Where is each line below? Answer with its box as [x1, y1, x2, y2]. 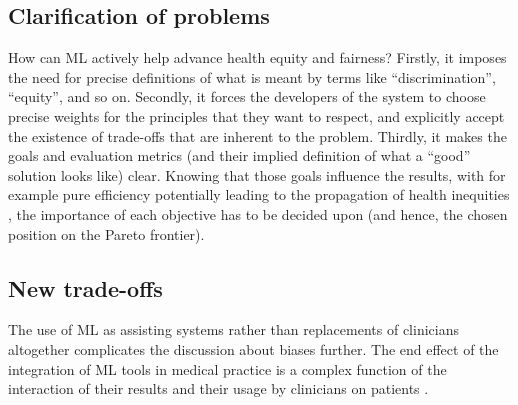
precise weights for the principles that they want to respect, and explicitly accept [8, 105, 505, 126]
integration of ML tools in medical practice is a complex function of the [8, 358, 447, 379]
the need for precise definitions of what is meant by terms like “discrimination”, [8, 66, 496, 87]
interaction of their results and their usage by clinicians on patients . [8, 378, 429, 399]
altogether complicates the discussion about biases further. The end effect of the [8, 338, 499, 359]
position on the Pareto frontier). [8, 223, 205, 244]
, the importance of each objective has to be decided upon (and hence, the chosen [8, 203, 508, 224]
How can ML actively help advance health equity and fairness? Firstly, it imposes [8, 47, 507, 68]
